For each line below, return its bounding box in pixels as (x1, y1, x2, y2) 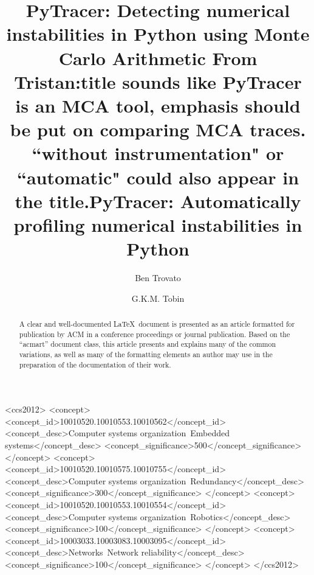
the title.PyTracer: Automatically (15, 188, 301, 213)
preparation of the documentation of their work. (19, 359, 171, 369)
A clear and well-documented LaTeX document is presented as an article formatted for (19, 318, 295, 329)
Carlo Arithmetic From (58, 45, 258, 70)
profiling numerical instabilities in (13, 212, 302, 237)
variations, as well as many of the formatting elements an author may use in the (19, 349, 273, 359)
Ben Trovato (135, 271, 181, 284)
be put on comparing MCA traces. (10, 117, 306, 142)
